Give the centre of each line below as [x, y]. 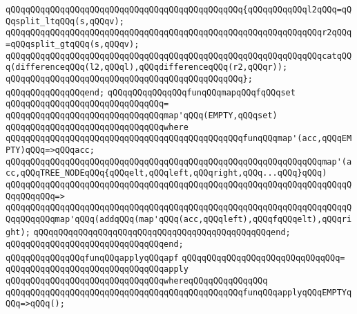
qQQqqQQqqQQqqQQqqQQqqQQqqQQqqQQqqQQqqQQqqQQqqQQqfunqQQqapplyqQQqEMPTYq [179, 292]
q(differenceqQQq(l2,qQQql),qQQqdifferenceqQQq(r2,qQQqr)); [147, 67]
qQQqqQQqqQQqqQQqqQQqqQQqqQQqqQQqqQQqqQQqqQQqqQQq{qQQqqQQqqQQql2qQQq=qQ [179, 10]
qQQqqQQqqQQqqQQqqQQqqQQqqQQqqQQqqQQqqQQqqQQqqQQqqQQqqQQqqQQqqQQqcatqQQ [179, 56]
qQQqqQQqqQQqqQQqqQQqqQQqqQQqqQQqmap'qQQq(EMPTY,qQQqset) [142, 115]
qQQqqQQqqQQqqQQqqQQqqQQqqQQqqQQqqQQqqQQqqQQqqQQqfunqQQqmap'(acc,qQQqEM [179, 139]
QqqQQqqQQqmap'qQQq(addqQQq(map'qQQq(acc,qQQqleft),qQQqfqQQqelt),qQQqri [179, 219]
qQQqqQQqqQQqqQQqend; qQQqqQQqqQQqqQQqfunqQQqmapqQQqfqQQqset [151, 92]
